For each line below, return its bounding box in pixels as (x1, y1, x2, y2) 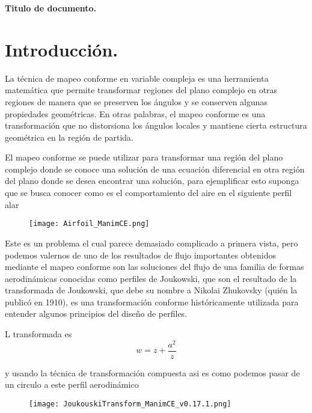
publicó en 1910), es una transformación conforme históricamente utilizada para (5, 295, 299, 308)
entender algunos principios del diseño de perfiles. (5, 307, 188, 320)
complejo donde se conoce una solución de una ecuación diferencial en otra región (5, 162, 305, 175)
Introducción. (5, 37, 118, 61)
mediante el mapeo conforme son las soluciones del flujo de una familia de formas (5, 260, 304, 273)
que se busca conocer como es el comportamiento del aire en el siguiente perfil (5, 186, 292, 199)
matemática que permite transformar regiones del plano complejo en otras (5, 84, 278, 96)
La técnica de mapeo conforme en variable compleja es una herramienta (5, 72, 269, 84)
